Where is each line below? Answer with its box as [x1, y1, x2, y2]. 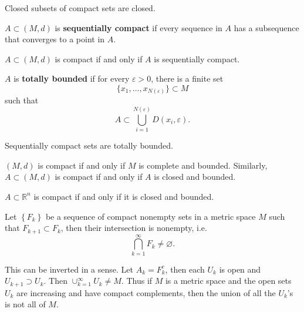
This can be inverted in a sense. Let [5, 263, 133, 275]
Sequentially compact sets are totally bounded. [5, 139, 173, 152]
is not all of [5, 298, 46, 310]
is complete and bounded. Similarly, [139, 159, 268, 171]
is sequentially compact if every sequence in [55, 21, 222, 33]
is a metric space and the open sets [165, 274, 292, 287]
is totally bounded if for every [13, 72, 130, 85]
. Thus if [121, 274, 153, 287]
